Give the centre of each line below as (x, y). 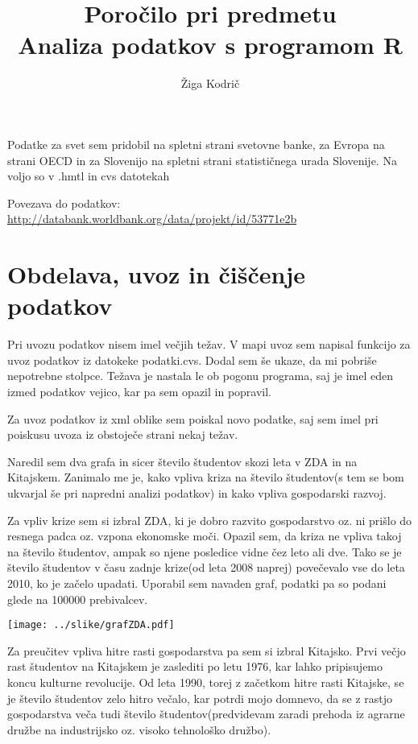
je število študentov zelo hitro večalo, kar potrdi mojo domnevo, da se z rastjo (200, 698)
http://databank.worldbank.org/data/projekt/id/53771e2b (152, 219)
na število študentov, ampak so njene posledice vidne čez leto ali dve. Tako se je (205, 551)
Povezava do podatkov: (64, 203)
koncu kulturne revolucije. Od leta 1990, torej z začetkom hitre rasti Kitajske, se (206, 682)
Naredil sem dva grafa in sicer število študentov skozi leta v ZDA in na (182, 461)
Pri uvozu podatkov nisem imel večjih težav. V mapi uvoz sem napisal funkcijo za (209, 344)
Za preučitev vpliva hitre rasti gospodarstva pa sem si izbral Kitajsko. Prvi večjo (207, 650)
